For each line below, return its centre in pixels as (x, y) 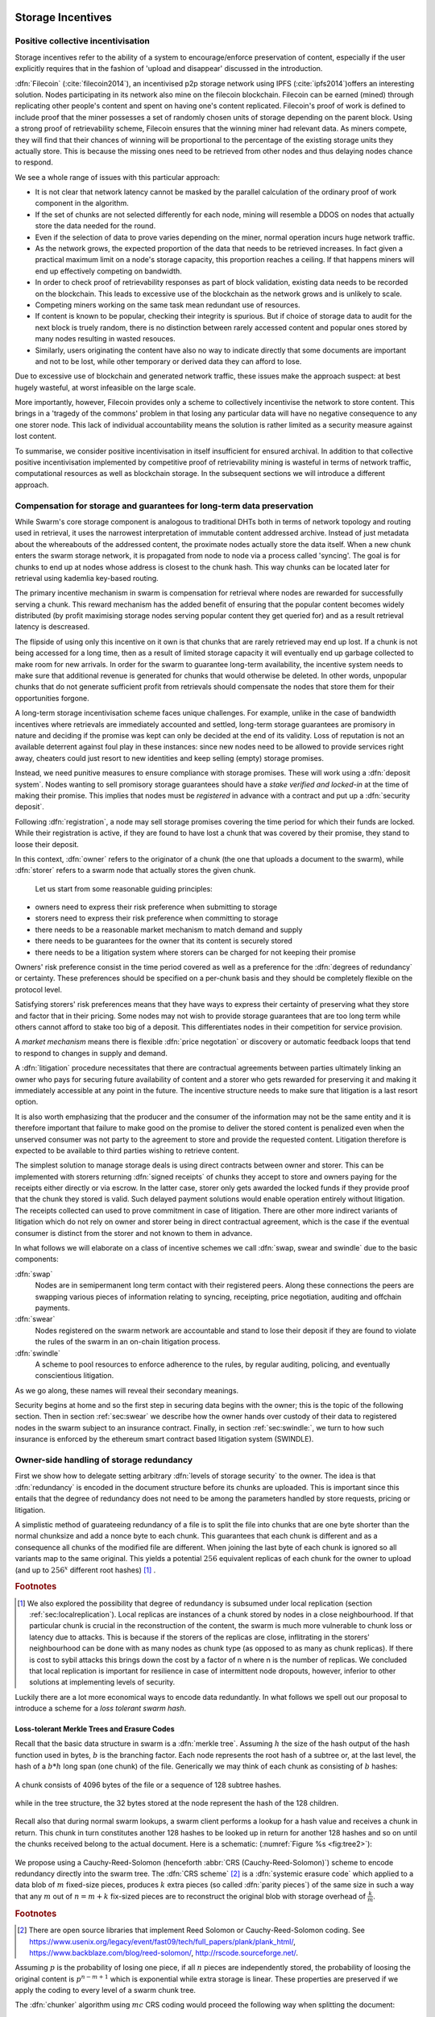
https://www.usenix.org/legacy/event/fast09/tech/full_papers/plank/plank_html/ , (162, 1941)
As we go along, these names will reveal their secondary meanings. (127, 1390)
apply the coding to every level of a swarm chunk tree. (106, 1990)
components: (37, 1259)
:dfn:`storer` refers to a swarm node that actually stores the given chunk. (135, 871)
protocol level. (39, 989)
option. (27, 1102)
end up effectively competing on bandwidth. (109, 271)
